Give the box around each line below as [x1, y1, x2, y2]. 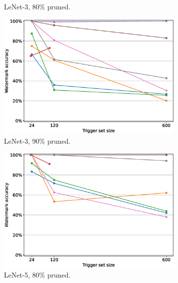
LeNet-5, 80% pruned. [4, 270, 71, 280]
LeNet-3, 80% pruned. [4, 1, 71, 11]
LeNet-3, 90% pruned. [4, 135, 71, 146]
